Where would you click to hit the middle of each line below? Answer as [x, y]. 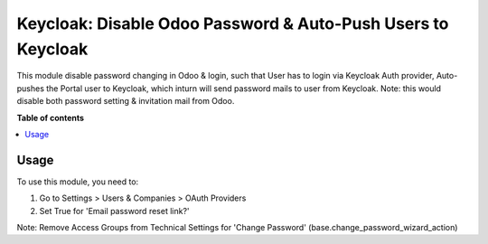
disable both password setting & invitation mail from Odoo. [126, 101]
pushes [31, 88]
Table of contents [51, 117]
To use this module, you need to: [78, 182]
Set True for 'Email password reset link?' [114, 211]
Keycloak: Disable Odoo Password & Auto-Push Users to [233, 23]
